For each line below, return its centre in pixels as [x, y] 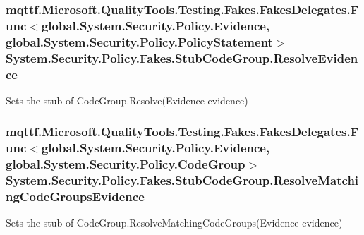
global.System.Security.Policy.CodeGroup [126, 164]
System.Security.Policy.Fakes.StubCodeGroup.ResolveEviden [182, 58]
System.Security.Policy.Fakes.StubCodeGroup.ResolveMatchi [182, 180]
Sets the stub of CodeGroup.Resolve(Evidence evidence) [127, 100]
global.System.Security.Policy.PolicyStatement [139, 41]
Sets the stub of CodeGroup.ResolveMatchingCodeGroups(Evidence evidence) [174, 223]
